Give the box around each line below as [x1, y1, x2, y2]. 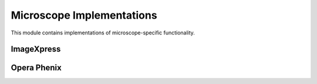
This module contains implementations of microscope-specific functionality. [11, 29, 195, 36]
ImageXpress [11, 44, 61, 54]
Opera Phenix [11, 63, 62, 73]
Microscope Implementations [11, 9, 158, 22]
